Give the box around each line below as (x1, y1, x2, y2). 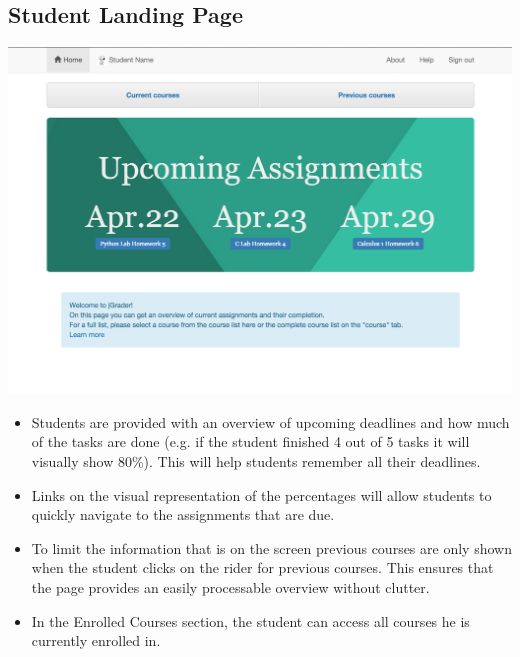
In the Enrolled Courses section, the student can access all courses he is (31, 610, 470, 631)
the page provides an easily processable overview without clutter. (31, 576, 430, 597)
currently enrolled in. (31, 630, 161, 651)
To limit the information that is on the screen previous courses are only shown (31, 537, 512, 558)
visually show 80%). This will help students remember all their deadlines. (31, 450, 481, 471)
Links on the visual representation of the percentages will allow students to (31, 484, 492, 505)
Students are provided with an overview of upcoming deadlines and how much (31, 411, 510, 432)
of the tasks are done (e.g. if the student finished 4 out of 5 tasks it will (31, 431, 470, 452)
